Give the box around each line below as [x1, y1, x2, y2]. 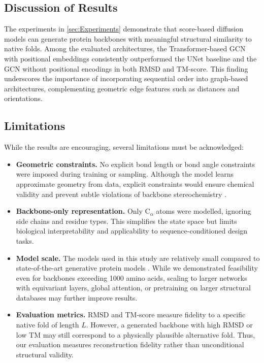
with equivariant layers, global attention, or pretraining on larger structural [16, 282, 251, 293]
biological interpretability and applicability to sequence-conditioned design [16, 225, 248, 236]
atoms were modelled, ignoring [156, 206, 251, 216]
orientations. [4, 93, 43, 104]
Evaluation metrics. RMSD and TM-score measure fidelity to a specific [16, 309, 246, 320]
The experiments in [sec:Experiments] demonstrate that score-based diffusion [4, 23, 244, 34]
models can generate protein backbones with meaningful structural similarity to [4, 33, 252, 44]
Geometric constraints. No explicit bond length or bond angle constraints [16, 158, 255, 169]
